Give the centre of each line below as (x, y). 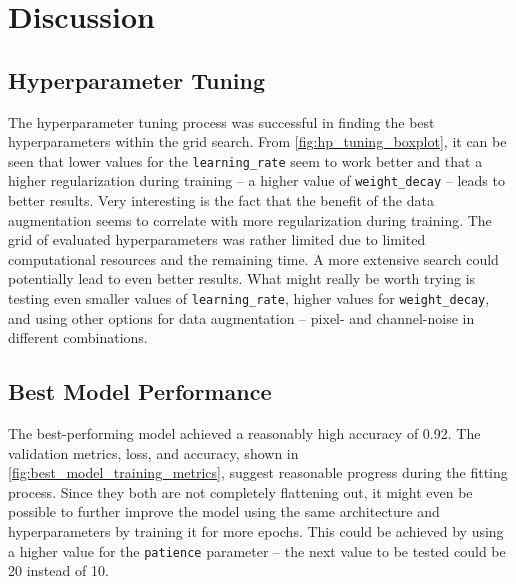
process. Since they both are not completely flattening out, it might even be (240, 491)
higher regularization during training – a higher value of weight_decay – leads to (256, 180)
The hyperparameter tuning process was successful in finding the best (221, 121)
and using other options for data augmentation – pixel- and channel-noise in (241, 317)
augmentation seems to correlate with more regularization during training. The (250, 219)
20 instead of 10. (58, 570)
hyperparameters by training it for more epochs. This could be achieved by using (256, 531)
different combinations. (78, 337)
